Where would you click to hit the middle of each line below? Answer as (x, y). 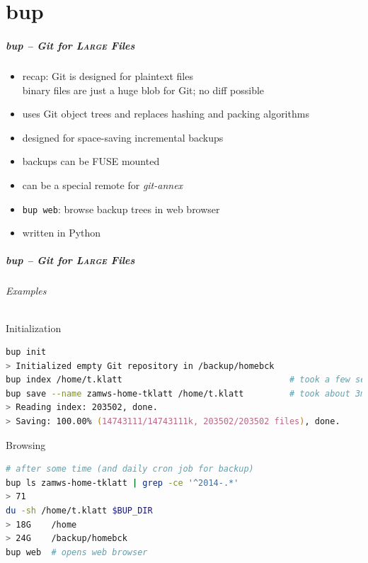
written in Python (62, 233)
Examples (26, 291)
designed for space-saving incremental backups (123, 137)
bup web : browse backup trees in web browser (121, 209)
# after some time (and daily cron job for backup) (130, 469)
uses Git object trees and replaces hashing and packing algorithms (166, 114)
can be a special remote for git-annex (103, 184)
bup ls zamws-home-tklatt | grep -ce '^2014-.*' (122, 483)
